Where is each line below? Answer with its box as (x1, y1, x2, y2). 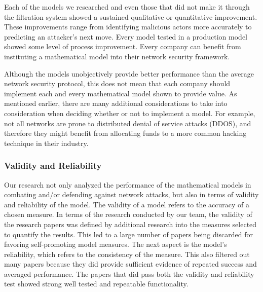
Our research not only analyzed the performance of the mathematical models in (4, 179, 251, 190)
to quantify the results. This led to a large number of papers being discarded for (4, 229, 253, 239)
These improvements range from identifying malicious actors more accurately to (4, 21, 252, 32)
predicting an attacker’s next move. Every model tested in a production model (4, 31, 248, 42)
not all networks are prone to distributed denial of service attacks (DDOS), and (4, 118, 251, 128)
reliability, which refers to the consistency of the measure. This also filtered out (4, 248, 250, 259)
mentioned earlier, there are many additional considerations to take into (4, 98, 228, 108)
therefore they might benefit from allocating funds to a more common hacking (4, 128, 247, 138)
